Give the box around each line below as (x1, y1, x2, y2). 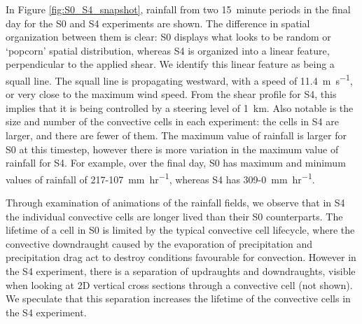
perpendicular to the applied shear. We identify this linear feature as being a (6, 57, 335, 71)
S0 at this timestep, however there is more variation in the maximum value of (6, 141, 339, 156)
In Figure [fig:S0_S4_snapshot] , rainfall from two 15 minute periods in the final (6, 2, 351, 16)
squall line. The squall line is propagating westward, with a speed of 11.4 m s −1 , (6, 71, 353, 87)
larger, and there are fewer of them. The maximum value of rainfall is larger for (6, 128, 347, 142)
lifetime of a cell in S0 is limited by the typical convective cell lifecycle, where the (6, 223, 355, 237)
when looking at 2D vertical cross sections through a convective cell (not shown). (6, 277, 353, 292)
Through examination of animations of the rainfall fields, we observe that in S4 (6, 195, 345, 210)
